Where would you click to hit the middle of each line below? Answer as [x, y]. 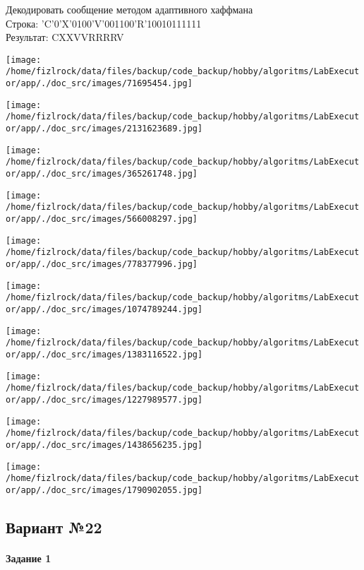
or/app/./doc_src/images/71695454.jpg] [99, 84]
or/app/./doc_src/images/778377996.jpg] [102, 264]
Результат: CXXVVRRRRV [65, 37]
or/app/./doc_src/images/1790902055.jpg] [104, 490]
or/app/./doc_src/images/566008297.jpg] [102, 219]
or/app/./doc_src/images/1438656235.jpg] [104, 445]
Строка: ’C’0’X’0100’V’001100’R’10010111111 [104, 23]
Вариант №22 [54, 527]
